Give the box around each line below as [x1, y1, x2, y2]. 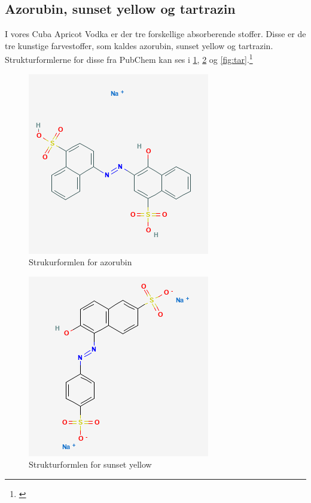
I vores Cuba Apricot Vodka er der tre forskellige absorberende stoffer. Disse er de [5, 28, 306, 40]
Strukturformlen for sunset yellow [29, 458, 152, 471]
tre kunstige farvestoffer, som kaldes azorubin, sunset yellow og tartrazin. [5, 39, 273, 51]
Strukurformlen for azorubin [29, 256, 132, 268]
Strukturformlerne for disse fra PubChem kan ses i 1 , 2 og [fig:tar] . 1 [5, 51, 253, 66]
